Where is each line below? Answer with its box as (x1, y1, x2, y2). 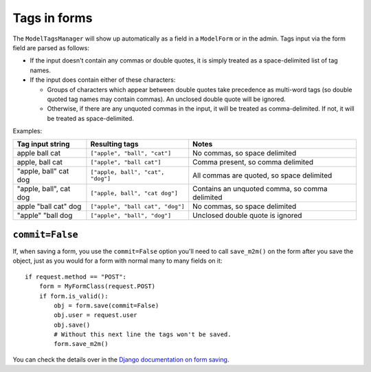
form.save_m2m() (54, 340, 109, 348)
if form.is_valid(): (38, 292, 109, 300)
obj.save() (54, 320, 91, 329)
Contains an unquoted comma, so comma (192, 184, 328, 194)
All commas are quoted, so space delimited (192, 171, 333, 180)
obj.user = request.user (54, 311, 137, 319)
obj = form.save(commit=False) (54, 301, 159, 309)
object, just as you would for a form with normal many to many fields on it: (12, 256, 223, 265)
